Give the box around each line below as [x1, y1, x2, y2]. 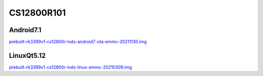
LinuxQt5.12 [9, 51, 46, 59]
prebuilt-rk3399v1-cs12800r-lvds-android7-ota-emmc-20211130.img [9, 39, 147, 45]
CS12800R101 [9, 7, 66, 18]
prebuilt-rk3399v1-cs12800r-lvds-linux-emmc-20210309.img [9, 64, 132, 70]
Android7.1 [9, 26, 41, 34]
